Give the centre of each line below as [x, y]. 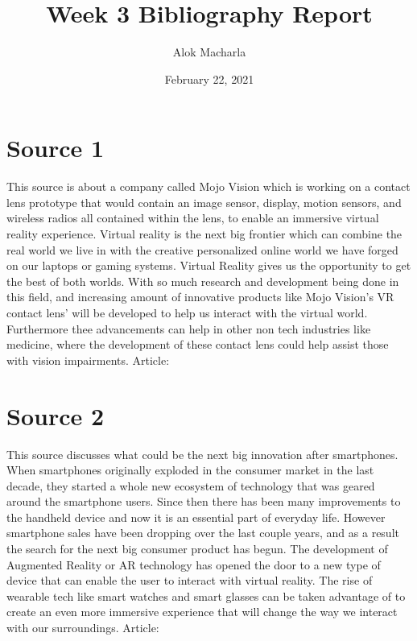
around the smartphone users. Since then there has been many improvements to [204, 501]
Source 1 [56, 148]
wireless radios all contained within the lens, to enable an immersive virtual [193, 218]
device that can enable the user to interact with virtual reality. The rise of [190, 580]
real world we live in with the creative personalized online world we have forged [202, 249]
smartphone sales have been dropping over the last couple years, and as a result [203, 533]
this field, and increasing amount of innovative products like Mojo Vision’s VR [200, 297]
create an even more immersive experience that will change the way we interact [202, 612]
